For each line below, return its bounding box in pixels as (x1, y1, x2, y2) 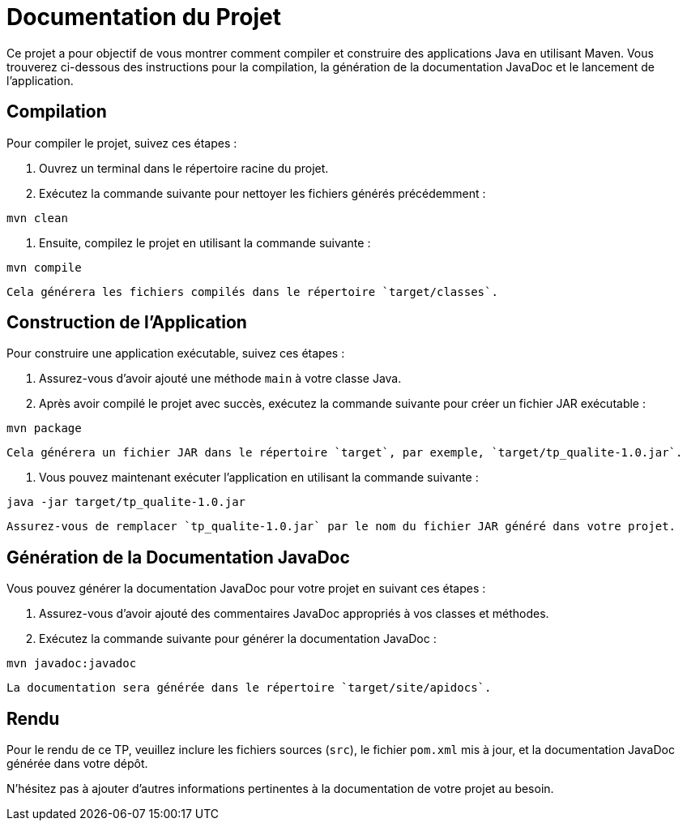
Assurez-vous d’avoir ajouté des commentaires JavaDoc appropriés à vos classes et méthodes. (39, 606, 549, 621)
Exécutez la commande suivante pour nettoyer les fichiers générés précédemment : (39, 186, 486, 200)
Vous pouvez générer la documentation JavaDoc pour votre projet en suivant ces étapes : (6, 581, 486, 596)
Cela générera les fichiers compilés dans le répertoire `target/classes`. (6, 285, 498, 298)
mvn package (6, 422, 82, 435)
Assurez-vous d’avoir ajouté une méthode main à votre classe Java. (39, 371, 402, 386)
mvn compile (6, 260, 82, 274)
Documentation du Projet (6, 3, 281, 31)
